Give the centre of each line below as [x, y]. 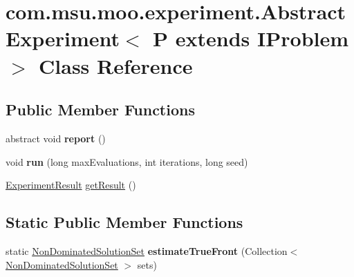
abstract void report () [56, 138]
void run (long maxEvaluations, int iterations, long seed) [127, 161]
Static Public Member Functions [124, 222]
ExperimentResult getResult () [71, 185]
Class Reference [116, 65]
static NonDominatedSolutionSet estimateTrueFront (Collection [147, 250]
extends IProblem [262, 38]
